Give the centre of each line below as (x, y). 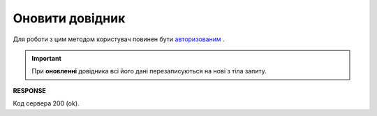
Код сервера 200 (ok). (46, 103)
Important (47, 58)
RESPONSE (30, 90)
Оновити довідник (69, 18)
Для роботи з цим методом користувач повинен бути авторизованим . (119, 39)
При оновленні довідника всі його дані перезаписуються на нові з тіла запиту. (149, 71)
